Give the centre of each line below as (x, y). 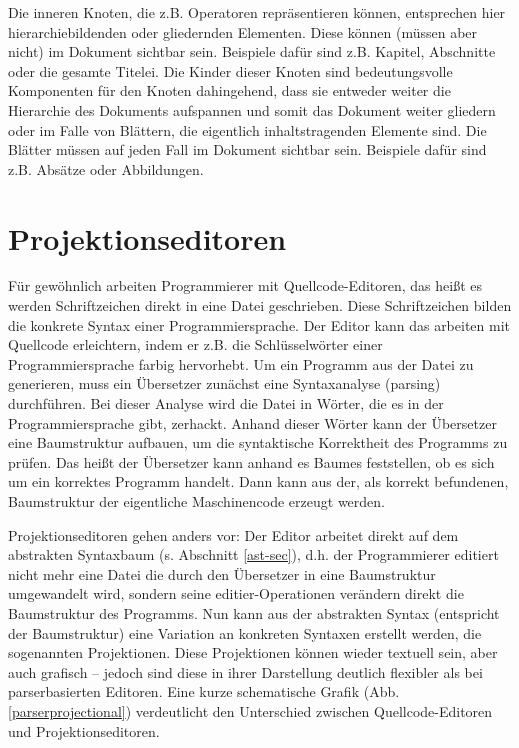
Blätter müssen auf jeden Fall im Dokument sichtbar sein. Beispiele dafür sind (247, 149)
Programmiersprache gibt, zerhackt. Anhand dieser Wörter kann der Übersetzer (252, 422)
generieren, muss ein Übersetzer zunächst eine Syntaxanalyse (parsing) (224, 383)
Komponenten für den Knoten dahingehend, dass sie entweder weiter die (229, 90)
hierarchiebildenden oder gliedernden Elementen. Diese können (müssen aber (243, 31)
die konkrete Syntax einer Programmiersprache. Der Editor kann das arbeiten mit (259, 324)
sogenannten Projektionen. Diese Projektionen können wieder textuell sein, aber (253, 652)
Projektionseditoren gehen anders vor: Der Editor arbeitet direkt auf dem (233, 534)
